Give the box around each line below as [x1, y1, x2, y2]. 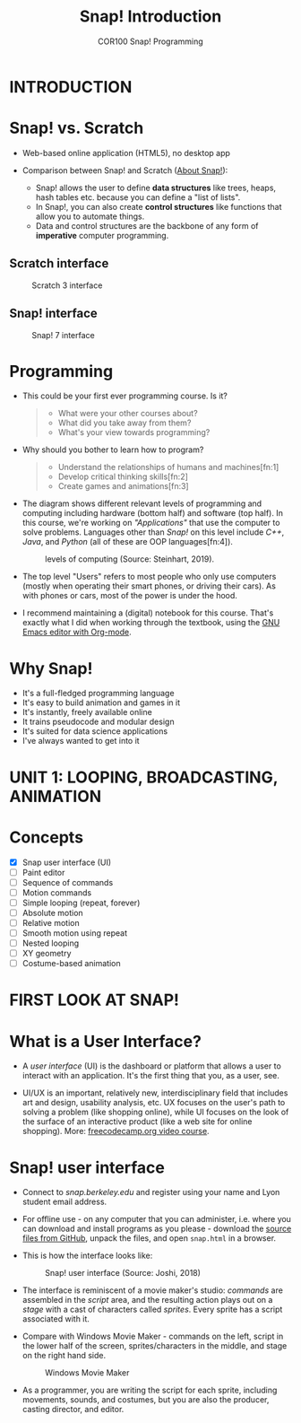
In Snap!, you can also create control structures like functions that [35, 201, 282, 212]
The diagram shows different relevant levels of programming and [21, 498, 262, 509]
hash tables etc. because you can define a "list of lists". [35, 191, 241, 203]
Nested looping [21, 938, 79, 948]
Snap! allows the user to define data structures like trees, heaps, [35, 182, 276, 193]
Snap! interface [9, 306, 99, 321]
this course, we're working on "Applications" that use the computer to [21, 518, 280, 528]
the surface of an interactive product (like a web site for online [21, 1116, 253, 1127]
